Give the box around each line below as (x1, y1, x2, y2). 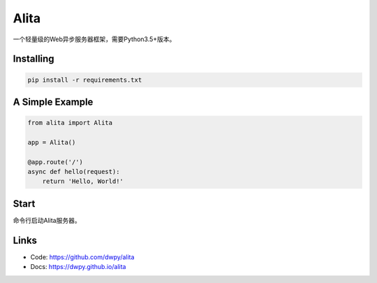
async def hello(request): (27, 168, 120, 176)
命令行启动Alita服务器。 (13, 216, 81, 224)
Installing (13, 53, 55, 65)
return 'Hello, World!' (42, 177, 124, 185)
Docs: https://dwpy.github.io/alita (30, 263, 126, 271)
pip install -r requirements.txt (27, 75, 142, 84)
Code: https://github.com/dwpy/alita (30, 252, 135, 261)
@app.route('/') (27, 158, 84, 166)
